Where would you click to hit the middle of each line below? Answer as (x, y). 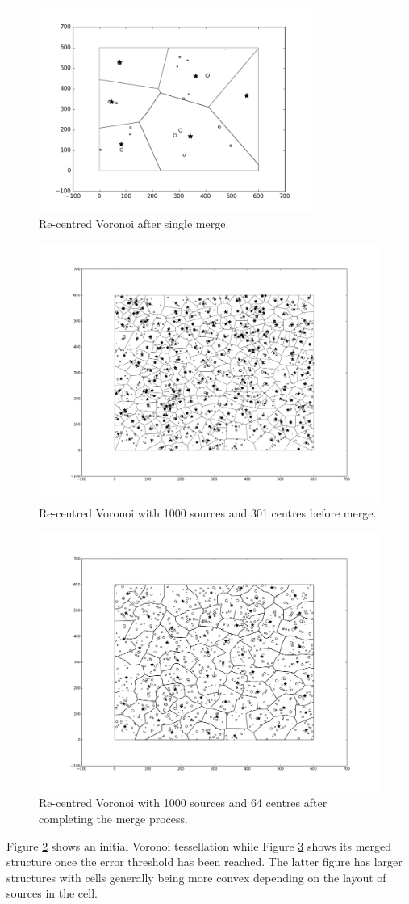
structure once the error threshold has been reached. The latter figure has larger (204, 862)
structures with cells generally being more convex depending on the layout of (196, 877)
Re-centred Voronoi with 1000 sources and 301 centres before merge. (208, 513)
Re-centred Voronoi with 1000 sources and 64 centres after (183, 803)
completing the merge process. (113, 819)
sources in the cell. (52, 893)
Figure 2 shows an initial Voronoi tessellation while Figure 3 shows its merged (199, 845)
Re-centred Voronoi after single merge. (134, 223)
